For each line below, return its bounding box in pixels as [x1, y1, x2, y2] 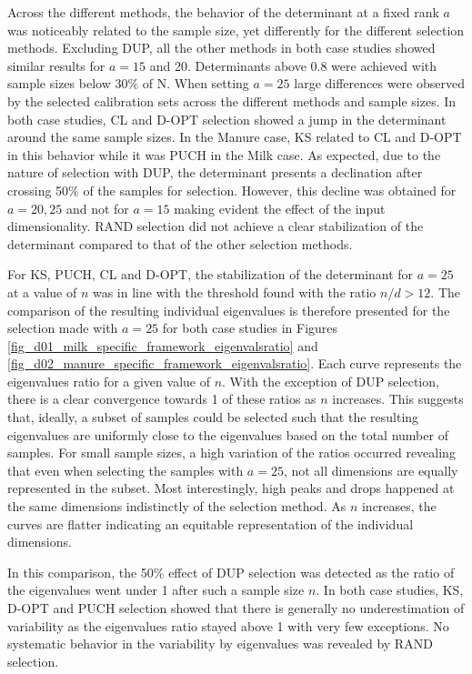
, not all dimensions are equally [283, 460, 458, 479]
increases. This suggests [332, 389, 464, 408]
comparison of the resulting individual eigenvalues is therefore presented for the [7, 300, 450, 319]
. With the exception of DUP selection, [222, 371, 439, 390]
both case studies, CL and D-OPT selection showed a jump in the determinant [7, 109, 447, 128]
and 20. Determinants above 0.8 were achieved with [149, 55, 437, 75]
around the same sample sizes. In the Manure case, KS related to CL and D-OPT [7, 127, 462, 146]
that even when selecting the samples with [7, 460, 244, 479]
